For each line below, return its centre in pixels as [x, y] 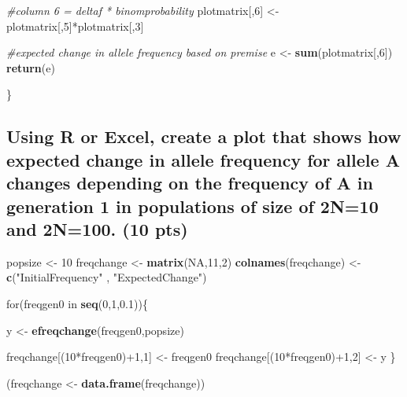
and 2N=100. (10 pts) [97, 228]
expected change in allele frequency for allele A [203, 159]
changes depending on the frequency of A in [190, 183]
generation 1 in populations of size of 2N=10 [192, 206]
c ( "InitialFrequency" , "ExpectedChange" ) [107, 277]
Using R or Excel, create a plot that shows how [204, 136]
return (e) [31, 67]
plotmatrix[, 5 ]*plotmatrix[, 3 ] [75, 26]
